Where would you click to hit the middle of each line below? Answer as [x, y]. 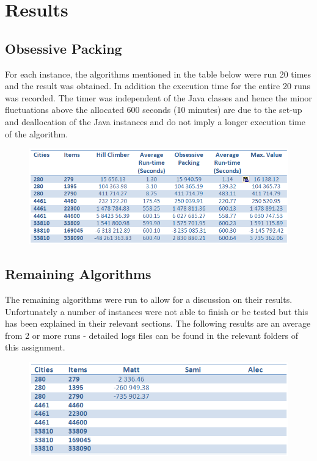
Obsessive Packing [64, 48]
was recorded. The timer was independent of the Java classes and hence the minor [158, 97]
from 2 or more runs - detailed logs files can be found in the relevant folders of [152, 335]
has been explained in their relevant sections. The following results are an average [158, 323]
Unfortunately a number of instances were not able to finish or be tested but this [157, 311]
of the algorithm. [37, 133]
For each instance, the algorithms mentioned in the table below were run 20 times [158, 74]
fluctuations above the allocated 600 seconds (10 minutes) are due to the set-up [154, 110]
